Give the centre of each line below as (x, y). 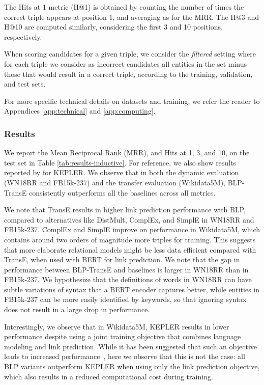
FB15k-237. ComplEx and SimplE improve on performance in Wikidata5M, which (132, 229)
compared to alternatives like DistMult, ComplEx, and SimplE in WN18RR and (129, 219)
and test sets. (25, 84)
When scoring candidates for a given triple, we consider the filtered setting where (130, 54)
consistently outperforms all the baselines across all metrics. (122, 192)
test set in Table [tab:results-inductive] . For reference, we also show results (120, 162)
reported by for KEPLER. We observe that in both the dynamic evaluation (122, 172)
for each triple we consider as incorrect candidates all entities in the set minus (125, 63)
